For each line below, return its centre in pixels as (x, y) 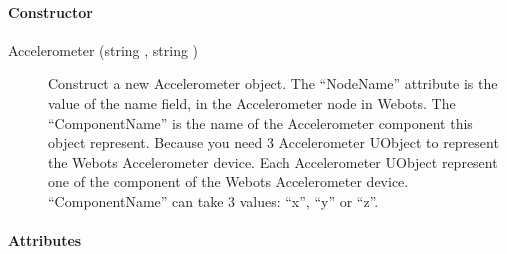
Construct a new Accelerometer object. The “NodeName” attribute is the (273, 83)
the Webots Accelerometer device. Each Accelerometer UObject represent (273, 161)
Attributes (45, 240)
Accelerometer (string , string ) (103, 49)
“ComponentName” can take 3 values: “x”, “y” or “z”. (213, 200)
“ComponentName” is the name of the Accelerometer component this (260, 122)
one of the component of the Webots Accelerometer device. (228, 181)
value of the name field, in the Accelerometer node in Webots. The (252, 102)
